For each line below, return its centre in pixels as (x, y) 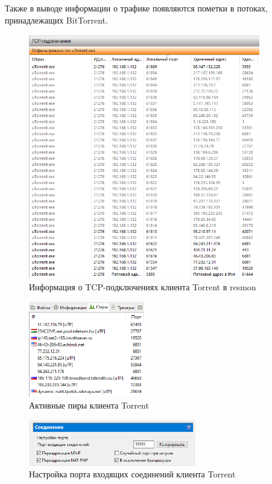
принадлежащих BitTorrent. (56, 20)
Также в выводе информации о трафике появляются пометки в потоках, (136, 8)
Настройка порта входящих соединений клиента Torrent (132, 474)
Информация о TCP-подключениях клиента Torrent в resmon (143, 286)
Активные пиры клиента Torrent (89, 405)
